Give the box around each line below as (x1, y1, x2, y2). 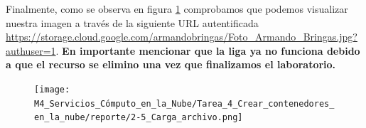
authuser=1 (6, 43, 56, 58)
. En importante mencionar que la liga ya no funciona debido (55, 43, 360, 58)
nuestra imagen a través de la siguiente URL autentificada (6, 15, 259, 30)
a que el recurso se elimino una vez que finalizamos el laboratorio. (6, 57, 336, 72)
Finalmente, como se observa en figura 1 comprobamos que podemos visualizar (6, 1, 348, 16)
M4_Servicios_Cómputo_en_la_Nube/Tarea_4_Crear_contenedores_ (34, 98, 335, 109)
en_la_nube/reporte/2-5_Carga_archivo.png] (34, 112, 243, 123)
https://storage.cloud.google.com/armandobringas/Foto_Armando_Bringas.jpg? (6, 29, 357, 44)
